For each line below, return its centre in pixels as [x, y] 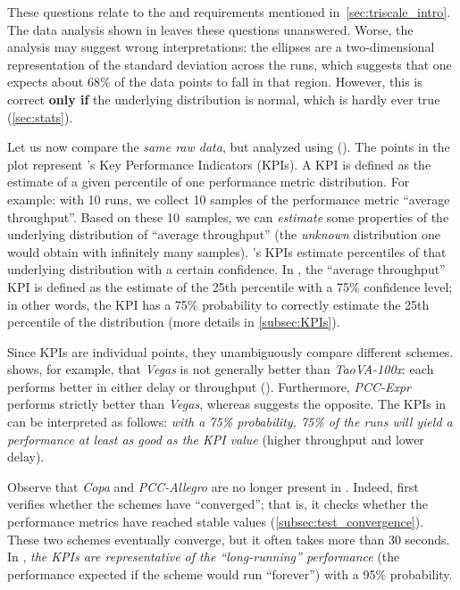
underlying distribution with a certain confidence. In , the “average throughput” [226, 269]
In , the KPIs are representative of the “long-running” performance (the [204, 557]
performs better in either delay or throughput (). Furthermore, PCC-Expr [209, 386]
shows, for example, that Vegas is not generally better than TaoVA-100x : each [221, 369]
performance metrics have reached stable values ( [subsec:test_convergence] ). [216, 522]
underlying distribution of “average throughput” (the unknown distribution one [224, 234]
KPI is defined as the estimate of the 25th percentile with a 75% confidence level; [230, 286]
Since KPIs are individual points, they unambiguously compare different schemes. [230, 351]
